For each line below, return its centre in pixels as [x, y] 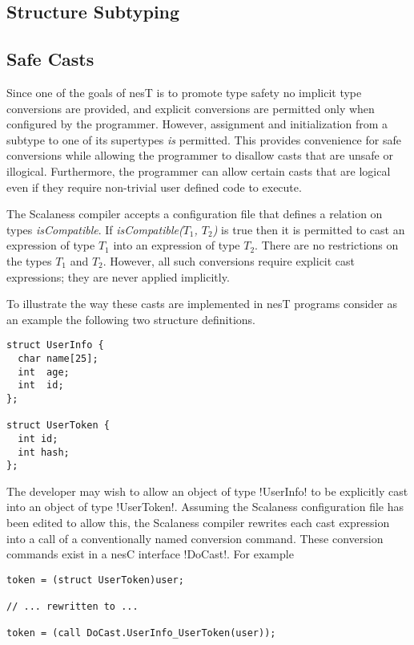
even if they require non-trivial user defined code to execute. [154, 187]
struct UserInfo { [55, 345]
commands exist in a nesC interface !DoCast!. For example [150, 554]
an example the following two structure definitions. [131, 319]
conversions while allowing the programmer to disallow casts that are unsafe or [200, 155]
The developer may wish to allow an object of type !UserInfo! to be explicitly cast [207, 491]
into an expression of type [177, 245]
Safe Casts [50, 59]
